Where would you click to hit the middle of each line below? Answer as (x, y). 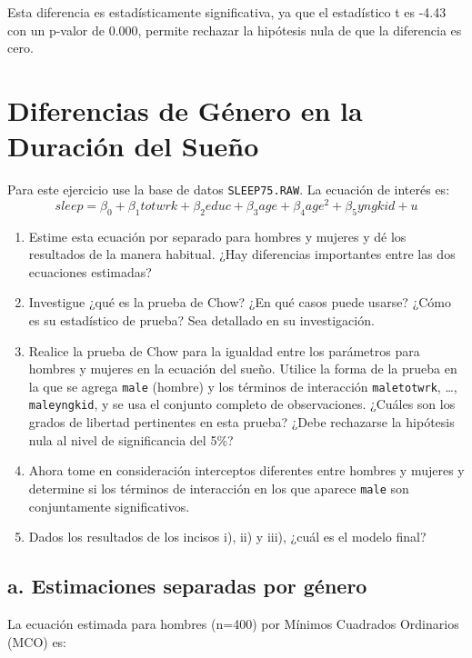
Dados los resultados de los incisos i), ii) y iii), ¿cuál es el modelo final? (227, 537)
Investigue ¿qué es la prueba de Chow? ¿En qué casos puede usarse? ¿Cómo (240, 302)
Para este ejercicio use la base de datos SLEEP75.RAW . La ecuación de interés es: (229, 189)
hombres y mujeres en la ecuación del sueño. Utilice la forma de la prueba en (243, 369)
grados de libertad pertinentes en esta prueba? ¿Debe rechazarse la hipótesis (241, 422)
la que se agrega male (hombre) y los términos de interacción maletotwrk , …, (243, 386)
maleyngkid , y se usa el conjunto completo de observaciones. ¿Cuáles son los (242, 404)
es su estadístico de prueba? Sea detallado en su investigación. (201, 320)
